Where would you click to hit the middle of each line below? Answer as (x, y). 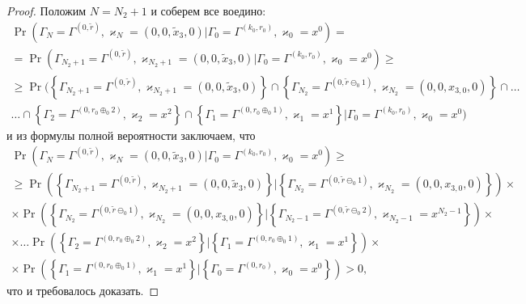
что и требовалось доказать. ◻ (83, 291)
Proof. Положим (47, 11)
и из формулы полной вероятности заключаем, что (131, 135)
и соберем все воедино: (208, 11)
